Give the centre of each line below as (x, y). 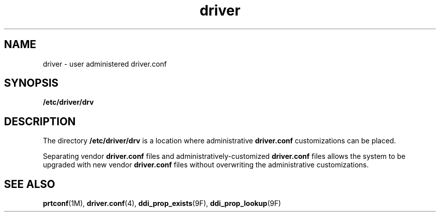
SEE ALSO (30, 184)
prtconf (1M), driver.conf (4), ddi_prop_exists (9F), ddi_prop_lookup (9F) (162, 203)
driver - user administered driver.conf (105, 64)
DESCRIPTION (40, 121)
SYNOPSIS (31, 83)
